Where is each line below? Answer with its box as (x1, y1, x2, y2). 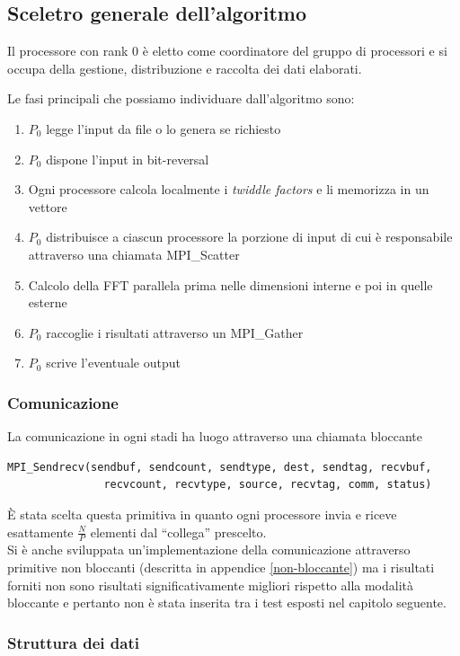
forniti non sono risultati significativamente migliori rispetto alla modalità (7, 575, 414, 594)
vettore (28, 197, 67, 216)
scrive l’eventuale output (46, 353, 181, 372)
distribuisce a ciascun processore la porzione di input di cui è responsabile (46, 227, 453, 246)
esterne (28, 293, 67, 312)
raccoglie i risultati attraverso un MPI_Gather (46, 323, 304, 341)
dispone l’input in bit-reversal (46, 149, 209, 168)
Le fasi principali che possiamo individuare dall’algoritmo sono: (7, 89, 355, 108)
